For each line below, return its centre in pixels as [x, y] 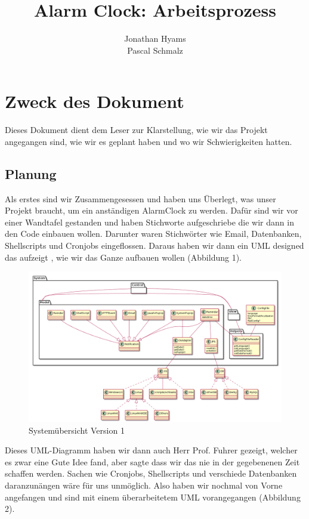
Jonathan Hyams [155, 38]
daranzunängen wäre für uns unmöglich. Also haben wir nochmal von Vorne [144, 485]
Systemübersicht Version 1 [77, 430]
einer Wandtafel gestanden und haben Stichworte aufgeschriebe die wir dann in [149, 222]
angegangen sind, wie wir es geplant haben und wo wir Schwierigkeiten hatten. [149, 141]
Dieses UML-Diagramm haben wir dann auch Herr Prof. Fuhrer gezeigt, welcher [151, 450]
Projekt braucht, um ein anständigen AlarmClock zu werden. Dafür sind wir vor [152, 210]
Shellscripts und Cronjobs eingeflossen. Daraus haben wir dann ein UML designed [154, 245]
